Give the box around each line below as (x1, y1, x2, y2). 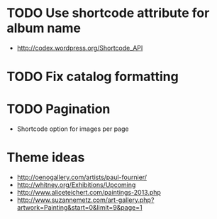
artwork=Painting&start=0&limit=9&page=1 (16, 203, 143, 211)
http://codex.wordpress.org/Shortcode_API (16, 43, 143, 52)
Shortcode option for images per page (16, 124, 129, 133)
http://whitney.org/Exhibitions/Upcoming (16, 181, 136, 189)
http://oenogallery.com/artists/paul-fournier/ (16, 173, 147, 181)
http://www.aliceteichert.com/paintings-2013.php (16, 188, 161, 196)
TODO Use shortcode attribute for (6, 5, 210, 21)
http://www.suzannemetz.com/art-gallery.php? (16, 196, 155, 204)
